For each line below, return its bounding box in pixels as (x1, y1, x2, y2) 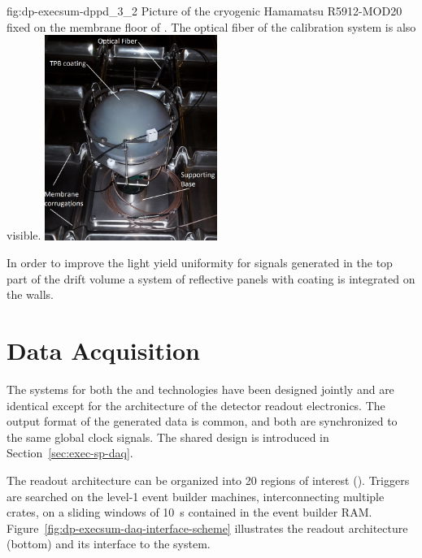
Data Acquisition (7, 334, 200, 367)
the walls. (7, 286, 54, 303)
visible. (7, 227, 41, 244)
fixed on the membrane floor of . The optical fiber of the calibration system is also (7, 18, 416, 35)
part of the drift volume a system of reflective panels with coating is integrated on (7, 270, 415, 287)
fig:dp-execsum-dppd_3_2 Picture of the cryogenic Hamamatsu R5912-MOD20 (7, 2, 402, 19)
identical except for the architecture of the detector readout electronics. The (7, 396, 385, 413)
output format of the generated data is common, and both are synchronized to (7, 413, 398, 430)
